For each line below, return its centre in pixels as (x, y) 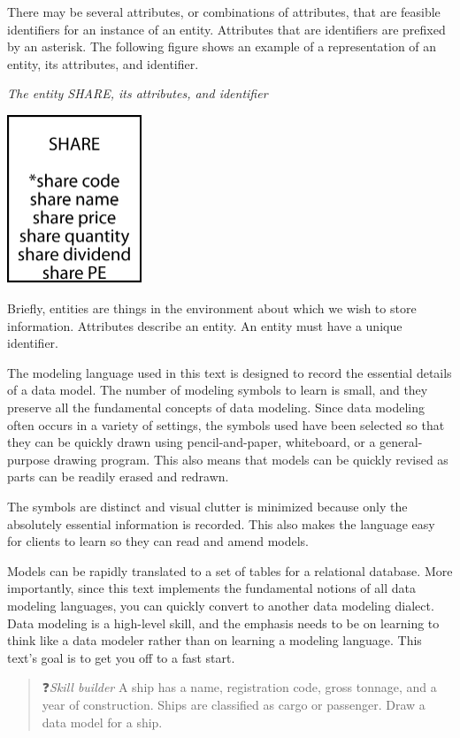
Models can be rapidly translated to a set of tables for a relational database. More (230, 570)
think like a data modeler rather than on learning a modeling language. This (215, 640)
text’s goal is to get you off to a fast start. (121, 657)
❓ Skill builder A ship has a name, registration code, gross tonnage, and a (239, 687)
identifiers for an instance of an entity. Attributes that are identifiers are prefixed (226, 29)
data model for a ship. (102, 722)
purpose (28, 459)
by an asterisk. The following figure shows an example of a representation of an (222, 46)
